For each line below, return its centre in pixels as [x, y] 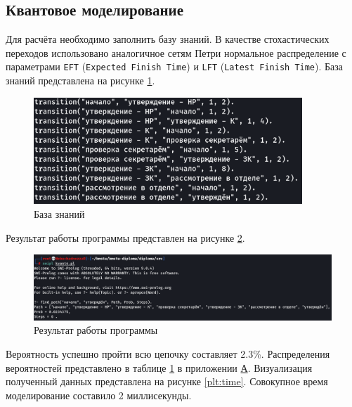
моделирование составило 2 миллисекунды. [99, 395]
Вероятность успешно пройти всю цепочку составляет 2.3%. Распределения [168, 353]
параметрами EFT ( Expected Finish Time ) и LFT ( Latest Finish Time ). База [175, 66]
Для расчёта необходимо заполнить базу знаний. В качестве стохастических [168, 39]
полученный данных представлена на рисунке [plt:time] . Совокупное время [167, 381]
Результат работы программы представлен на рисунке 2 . [125, 237]
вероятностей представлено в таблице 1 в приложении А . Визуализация [159, 367]
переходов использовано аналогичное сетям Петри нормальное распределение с [176, 52]
